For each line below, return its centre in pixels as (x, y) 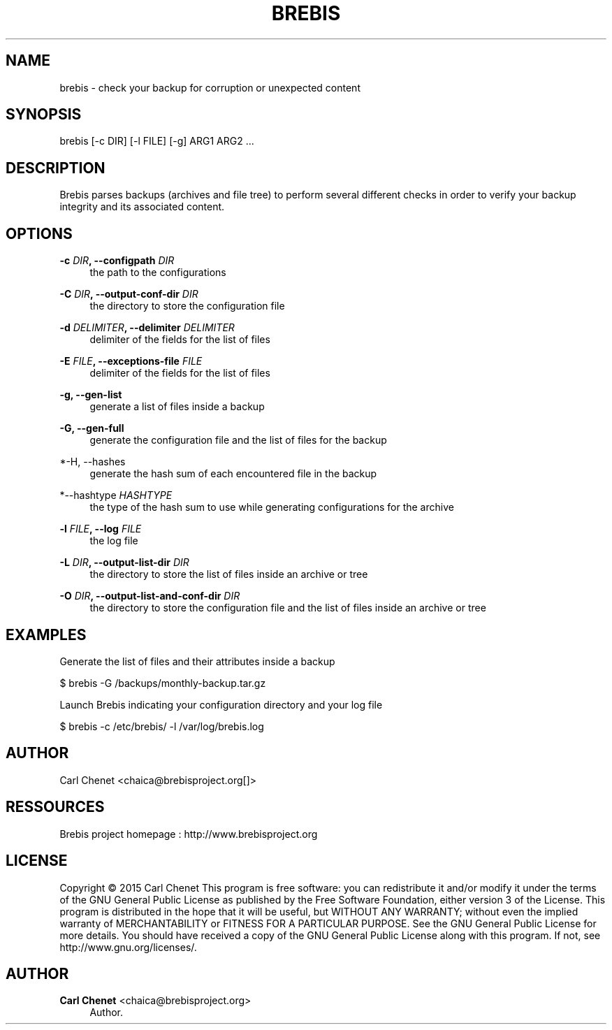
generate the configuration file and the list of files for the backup (238, 440)
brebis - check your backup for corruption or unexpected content (210, 87)
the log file (114, 541)
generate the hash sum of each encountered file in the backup (233, 474)
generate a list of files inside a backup (177, 407)
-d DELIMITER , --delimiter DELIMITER (147, 328)
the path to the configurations (158, 273)
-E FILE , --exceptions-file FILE (131, 361)
